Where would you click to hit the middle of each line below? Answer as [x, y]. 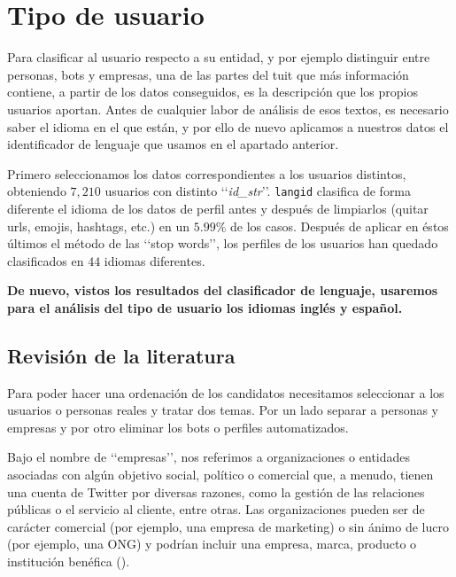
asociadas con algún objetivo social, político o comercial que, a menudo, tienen [220, 475]
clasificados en [46, 260]
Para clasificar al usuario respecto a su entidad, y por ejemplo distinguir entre [219, 57]
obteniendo [37, 191]
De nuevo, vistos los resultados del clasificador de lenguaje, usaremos [223, 290]
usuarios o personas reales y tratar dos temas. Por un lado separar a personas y [223, 410]
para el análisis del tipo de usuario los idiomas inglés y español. [205, 307]
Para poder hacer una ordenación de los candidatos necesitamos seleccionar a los [226, 392]
